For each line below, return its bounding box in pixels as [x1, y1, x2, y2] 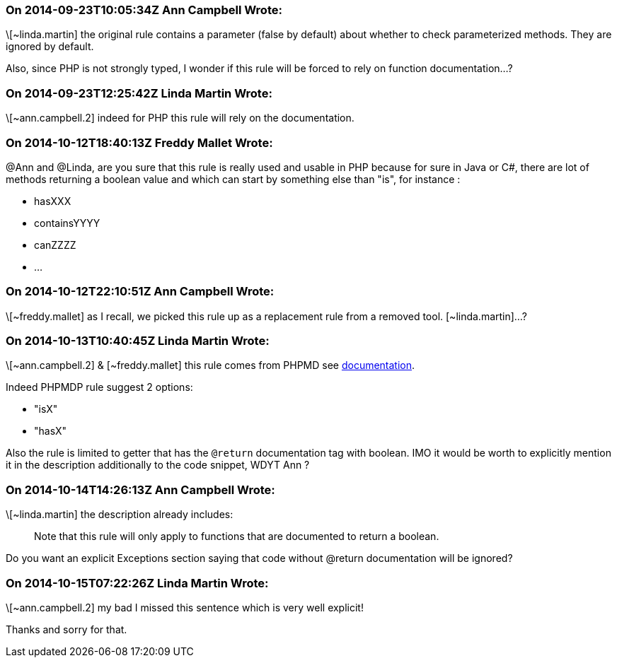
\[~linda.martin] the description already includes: [6, 508, 233, 521]
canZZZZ [34, 238, 76, 251]
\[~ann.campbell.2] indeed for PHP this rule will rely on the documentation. [6, 112, 354, 124]
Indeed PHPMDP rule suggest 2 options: [6, 381, 193, 394]
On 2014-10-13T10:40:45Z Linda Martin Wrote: [6, 334, 270, 348]
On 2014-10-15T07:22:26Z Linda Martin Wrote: [6, 575, 269, 590]
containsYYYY [34, 216, 100, 229]
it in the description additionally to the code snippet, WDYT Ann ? [6, 459, 310, 471]
